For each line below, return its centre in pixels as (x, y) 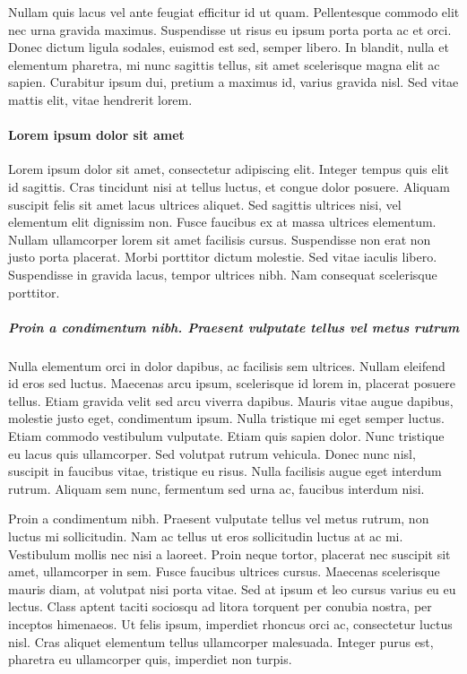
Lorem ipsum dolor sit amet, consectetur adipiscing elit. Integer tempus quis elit (229, 169)
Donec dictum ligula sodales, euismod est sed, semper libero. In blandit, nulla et (229, 47)
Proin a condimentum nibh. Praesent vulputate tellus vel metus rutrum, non (219, 518)
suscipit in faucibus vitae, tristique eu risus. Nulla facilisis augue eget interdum (225, 471)
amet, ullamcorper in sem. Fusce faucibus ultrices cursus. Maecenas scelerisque (224, 571)
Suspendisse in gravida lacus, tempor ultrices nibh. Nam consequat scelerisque (223, 274)
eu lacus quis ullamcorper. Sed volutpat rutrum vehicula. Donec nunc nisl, (212, 453)
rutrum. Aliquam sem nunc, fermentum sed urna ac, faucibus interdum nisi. (216, 488)
